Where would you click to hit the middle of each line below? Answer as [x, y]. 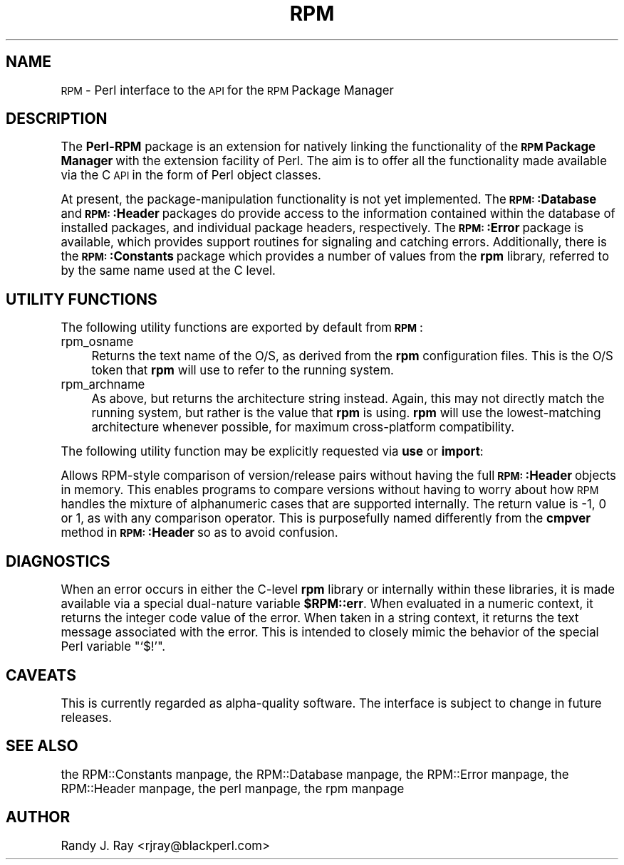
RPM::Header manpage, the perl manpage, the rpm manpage [233, 788]
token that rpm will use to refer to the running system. [243, 371]
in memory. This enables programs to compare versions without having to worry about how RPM [330, 490]
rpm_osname [97, 342]
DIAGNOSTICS [58, 561]
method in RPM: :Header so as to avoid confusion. [199, 533]
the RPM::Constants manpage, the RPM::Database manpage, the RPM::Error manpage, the [315, 774]
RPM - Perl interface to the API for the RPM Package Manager [227, 90]
